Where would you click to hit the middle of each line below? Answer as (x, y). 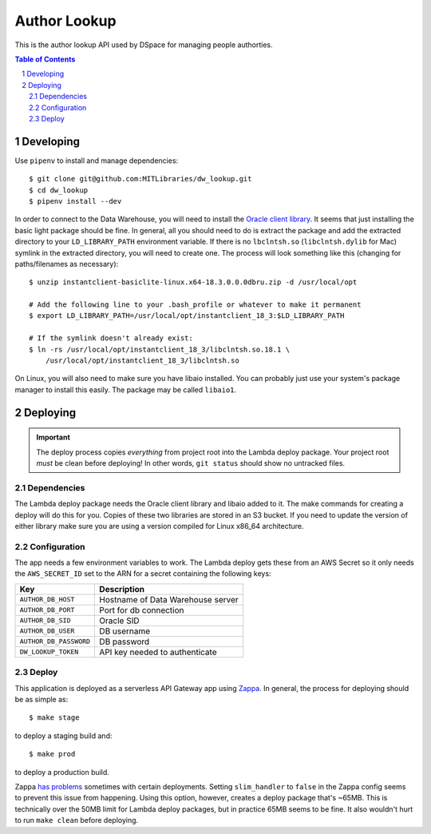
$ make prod (52, 754)
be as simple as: (42, 699)
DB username (125, 631)
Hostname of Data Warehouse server (169, 599)
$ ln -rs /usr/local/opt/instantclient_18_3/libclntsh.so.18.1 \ (160, 349)
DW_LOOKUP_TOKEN (49, 652)
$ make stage (54, 718)
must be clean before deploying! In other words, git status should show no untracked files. (191, 463)
